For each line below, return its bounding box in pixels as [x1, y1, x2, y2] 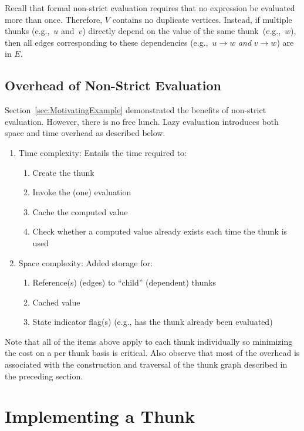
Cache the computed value [32, 205, 128, 218]
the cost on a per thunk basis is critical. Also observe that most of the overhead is [5, 347, 300, 359]
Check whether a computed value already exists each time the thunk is [32, 225, 288, 237]
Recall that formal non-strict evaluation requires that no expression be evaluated [5, 2, 295, 13]
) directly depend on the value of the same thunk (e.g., [82, 25, 281, 37]
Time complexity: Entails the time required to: [18, 146, 187, 158]
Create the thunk [32, 166, 94, 178]
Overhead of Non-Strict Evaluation [5, 76, 221, 94]
